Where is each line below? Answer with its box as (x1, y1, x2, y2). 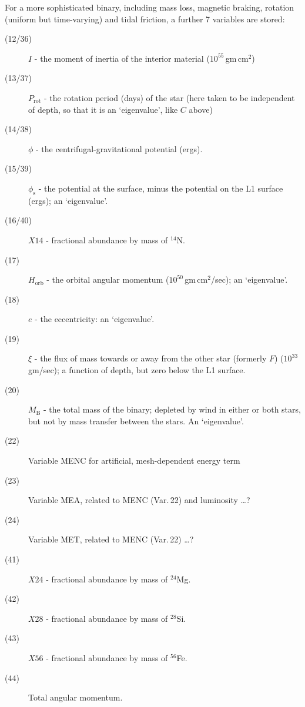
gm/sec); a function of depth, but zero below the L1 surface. (28, 364, 246, 376)
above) (189, 103, 213, 115)
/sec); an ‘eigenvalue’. (210, 273, 288, 286)
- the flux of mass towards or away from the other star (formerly (34, 352, 267, 364)
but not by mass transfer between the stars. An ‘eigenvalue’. (28, 414, 244, 427)
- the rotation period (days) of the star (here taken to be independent (44, 91, 295, 103)
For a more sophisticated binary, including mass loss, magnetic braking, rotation (5, 1, 294, 13)
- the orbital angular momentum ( (46, 273, 169, 286)
